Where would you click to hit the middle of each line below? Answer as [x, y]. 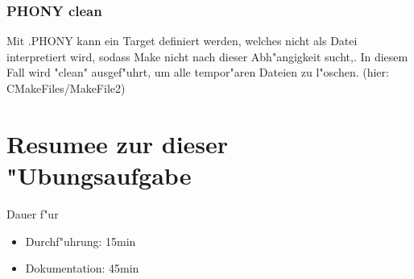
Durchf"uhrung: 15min [81, 241]
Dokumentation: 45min [82, 268]
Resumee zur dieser [118, 143]
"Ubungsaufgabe [99, 175]
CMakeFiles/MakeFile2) [66, 88]
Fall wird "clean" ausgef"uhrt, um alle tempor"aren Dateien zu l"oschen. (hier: [198, 72]
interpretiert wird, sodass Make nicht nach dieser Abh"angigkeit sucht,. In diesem [207, 56]
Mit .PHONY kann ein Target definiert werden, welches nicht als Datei [182, 41]
